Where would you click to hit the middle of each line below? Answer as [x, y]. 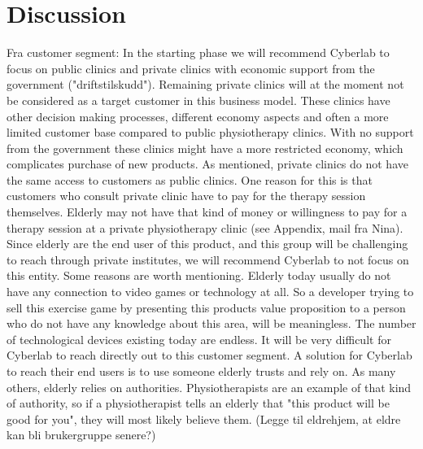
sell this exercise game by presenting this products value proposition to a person [206, 307]
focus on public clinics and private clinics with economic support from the [191, 68]
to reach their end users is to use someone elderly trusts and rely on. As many [201, 371]
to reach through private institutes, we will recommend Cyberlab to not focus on [208, 259]
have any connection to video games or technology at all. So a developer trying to [210, 292]
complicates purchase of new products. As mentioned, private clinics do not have [207, 164]
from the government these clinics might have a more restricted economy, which [205, 148]
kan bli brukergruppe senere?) [81, 435]
